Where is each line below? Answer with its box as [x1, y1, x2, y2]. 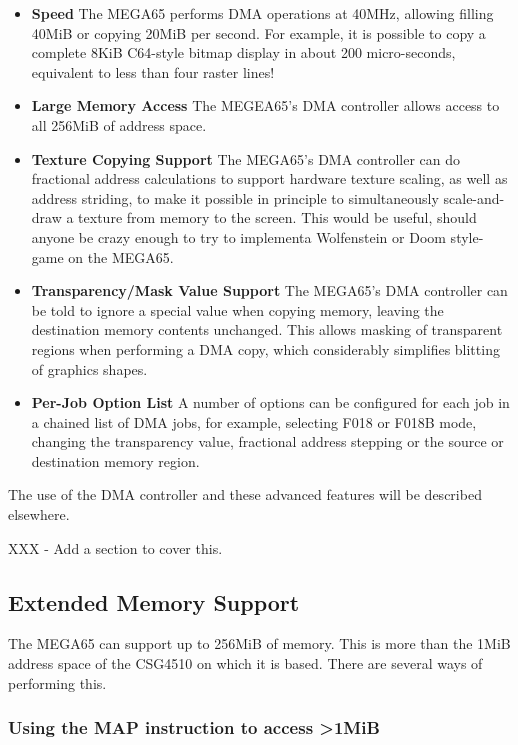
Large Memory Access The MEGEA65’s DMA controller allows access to [31, 95, 500, 116]
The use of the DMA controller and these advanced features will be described [8, 484, 482, 505]
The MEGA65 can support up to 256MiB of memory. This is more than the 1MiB [8, 633, 511, 654]
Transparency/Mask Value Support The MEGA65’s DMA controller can [31, 280, 508, 301]
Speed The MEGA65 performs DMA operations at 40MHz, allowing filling [31, 3, 494, 23]
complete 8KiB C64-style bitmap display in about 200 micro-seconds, [31, 42, 456, 63]
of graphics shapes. [31, 358, 148, 379]
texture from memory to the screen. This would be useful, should [78, 207, 477, 228]
